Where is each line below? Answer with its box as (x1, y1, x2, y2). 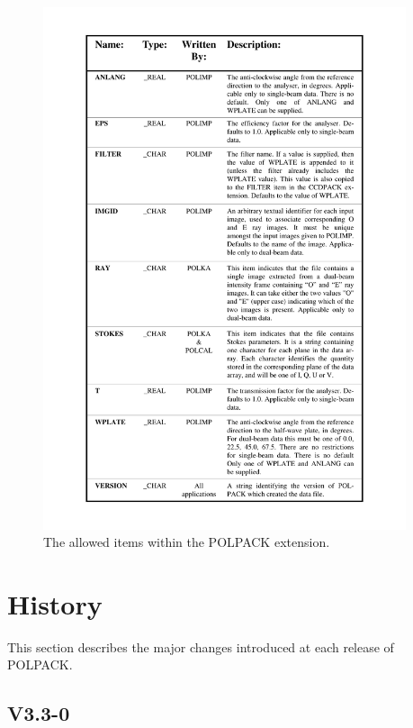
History (7, 585, 103, 622)
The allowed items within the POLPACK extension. (43, 532, 330, 551)
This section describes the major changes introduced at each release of (7, 637, 394, 656)
